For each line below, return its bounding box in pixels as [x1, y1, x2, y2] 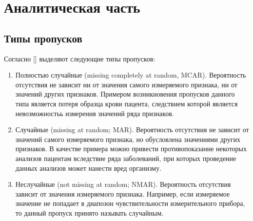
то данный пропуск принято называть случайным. [15, 207, 164, 218]
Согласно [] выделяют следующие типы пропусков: [4, 53, 156, 63]
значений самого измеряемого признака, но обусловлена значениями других [15, 134, 240, 144]
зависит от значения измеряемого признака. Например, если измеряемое [15, 188, 230, 199]
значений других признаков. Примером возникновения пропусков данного [15, 89, 235, 99]
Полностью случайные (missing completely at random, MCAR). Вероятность [15, 70, 246, 80]
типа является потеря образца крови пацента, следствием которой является [15, 98, 238, 108]
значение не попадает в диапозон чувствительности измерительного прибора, [15, 198, 245, 208]
